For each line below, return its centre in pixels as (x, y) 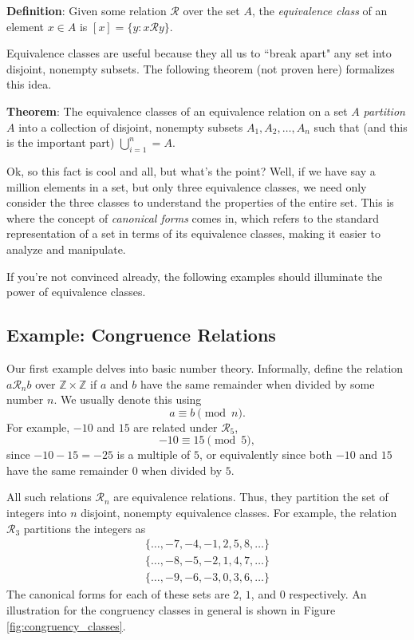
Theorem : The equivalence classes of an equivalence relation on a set (177, 111)
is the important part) (61, 142)
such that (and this (361, 126)
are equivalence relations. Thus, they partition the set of (251, 497)
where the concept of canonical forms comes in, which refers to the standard (193, 217)
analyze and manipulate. (66, 249)
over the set (211, 10)
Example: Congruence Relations (141, 335)
